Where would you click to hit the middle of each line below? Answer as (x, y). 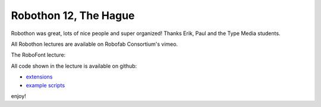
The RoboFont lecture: (38, 55)
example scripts (45, 85)
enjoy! (18, 96)
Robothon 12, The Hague (73, 15)
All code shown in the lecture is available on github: (74, 66)
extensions (39, 77)
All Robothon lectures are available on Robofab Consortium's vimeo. (95, 44)
